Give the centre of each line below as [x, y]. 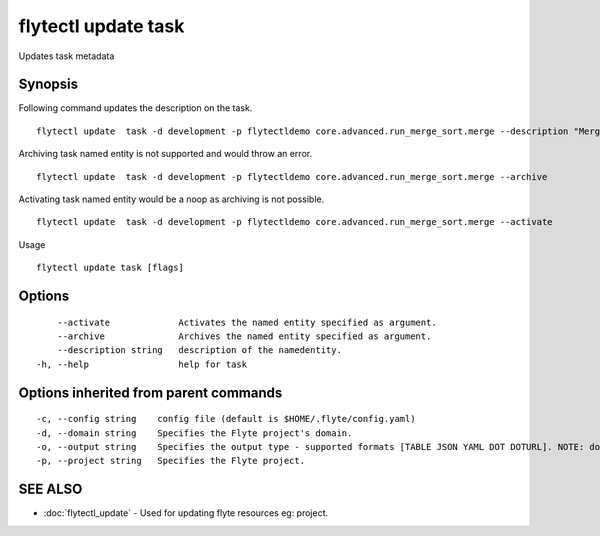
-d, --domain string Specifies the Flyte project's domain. [194, 433]
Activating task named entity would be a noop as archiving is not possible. [171, 199]
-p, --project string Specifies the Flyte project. [170, 461]
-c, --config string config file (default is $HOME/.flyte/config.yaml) [226, 419]
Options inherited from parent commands [150, 392]
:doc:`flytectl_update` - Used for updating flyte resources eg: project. [186, 513]
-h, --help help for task [142, 364]
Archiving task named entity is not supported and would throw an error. [165, 154]
